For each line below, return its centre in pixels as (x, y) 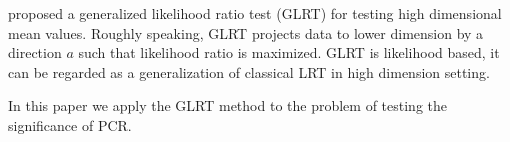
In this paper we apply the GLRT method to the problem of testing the (227, 105)
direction (35, 52)
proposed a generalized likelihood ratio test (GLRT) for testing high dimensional (255, 13)
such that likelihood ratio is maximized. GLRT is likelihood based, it (289, 52)
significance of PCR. (70, 124)
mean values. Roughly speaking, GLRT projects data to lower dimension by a (246, 32)
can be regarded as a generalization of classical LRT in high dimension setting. (249, 71)
